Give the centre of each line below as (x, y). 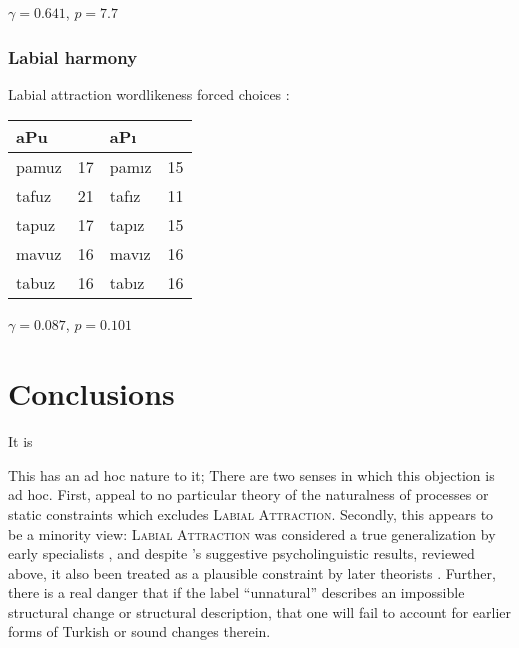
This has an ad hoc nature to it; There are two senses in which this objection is (251, 474)
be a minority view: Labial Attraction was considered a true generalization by (252, 533)
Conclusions (91, 393)
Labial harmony (73, 56)
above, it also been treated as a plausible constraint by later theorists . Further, (252, 572)
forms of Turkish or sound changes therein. (139, 631)
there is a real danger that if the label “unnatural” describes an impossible (236, 592)
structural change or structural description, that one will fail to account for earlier (260, 611)
